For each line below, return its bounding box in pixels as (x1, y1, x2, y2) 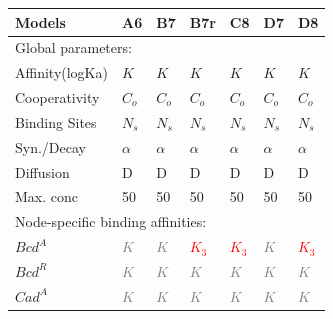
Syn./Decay (15, 136, 86, 157)
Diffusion (15, 161, 70, 182)
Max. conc (15, 186, 78, 207)
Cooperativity (15, 87, 100, 108)
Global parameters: (15, 37, 132, 58)
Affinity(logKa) (15, 62, 108, 83)
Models (15, 11, 66, 32)
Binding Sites (15, 111, 97, 132)
